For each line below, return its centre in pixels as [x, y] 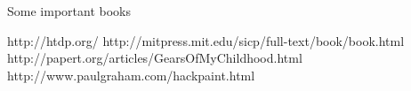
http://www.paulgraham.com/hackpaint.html [131, 75]
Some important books [69, 11]
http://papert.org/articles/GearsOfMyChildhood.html [155, 58]
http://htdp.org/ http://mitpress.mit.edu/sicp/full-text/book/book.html [206, 40]
